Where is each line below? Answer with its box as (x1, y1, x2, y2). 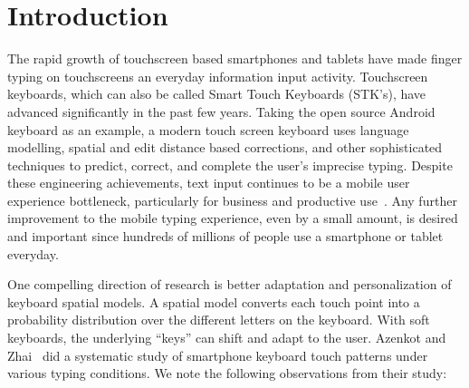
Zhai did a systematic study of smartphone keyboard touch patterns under (7, 345, 428, 364)
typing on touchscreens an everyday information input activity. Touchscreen (7, 66, 428, 85)
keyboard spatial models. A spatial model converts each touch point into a (7, 292, 420, 311)
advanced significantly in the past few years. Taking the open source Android (7, 102, 435, 121)
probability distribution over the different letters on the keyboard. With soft (7, 310, 430, 329)
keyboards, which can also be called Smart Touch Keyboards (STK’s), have (7, 84, 426, 103)
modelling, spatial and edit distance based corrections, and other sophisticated (7, 138, 443, 157)
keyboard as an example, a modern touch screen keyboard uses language (7, 120, 409, 139)
